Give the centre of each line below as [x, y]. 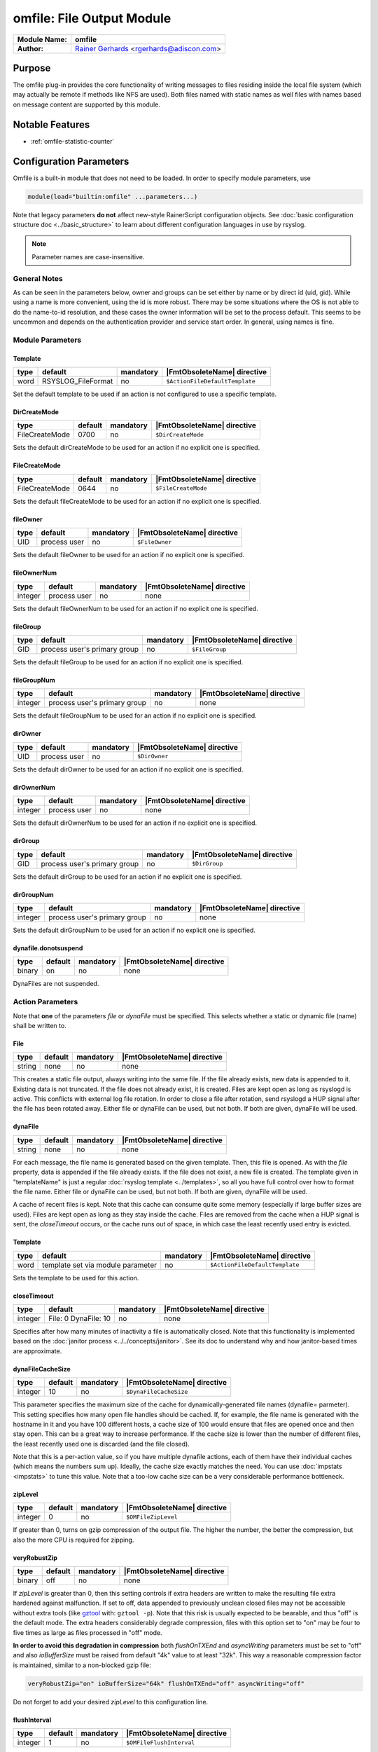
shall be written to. [40, 1025]
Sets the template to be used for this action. [76, 1278]
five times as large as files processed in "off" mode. [87, 1632]
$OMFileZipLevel [152, 1517]
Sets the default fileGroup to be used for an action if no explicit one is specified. [128, 662]
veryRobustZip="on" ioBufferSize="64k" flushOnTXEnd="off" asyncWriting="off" [166, 1683]
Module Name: [42, 39]
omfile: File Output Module [92, 18]
